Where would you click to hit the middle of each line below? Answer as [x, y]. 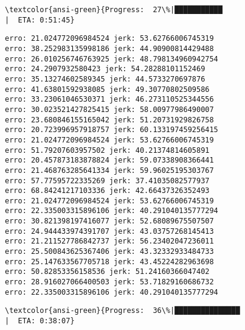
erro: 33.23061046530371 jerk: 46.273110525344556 [109, 100]
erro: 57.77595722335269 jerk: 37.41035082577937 [107, 181]
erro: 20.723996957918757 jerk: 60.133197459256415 [112, 130]
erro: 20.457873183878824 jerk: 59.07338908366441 [109, 160]
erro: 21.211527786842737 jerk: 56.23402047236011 [109, 241]
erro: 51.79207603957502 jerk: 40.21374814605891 [107, 150]
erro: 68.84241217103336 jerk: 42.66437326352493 [107, 191]
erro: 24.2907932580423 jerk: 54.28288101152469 [105, 69]
